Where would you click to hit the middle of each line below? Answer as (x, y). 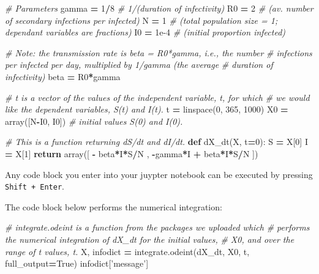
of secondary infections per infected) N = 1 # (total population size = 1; (141, 20)
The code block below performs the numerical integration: (114, 206)
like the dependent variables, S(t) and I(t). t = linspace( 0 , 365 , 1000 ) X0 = (147, 109)
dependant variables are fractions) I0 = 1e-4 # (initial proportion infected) (145, 32)
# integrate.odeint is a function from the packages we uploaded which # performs (157, 227)
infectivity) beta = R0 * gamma (63, 76)
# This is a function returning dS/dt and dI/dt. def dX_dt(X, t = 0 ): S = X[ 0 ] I (156, 142)
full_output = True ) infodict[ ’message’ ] (77, 263)
